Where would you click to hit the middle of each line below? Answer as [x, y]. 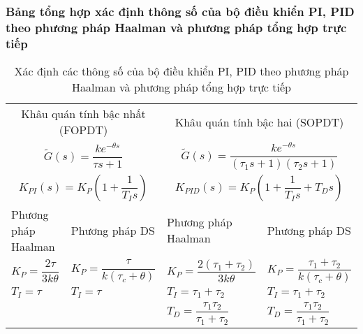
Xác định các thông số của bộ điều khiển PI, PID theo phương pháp [181, 71]
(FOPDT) [83, 130]
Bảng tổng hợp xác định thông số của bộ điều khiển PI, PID [180, 11]
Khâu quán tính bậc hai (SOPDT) [259, 122]
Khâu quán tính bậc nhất [83, 114]
